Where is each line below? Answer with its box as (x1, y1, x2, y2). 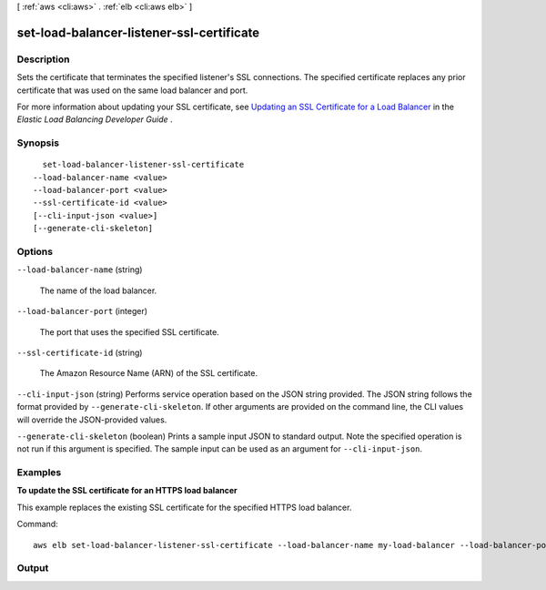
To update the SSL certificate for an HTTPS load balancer (16, 485, 238, 496)
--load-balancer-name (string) (16, 264, 143, 275)
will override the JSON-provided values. (16, 414, 167, 425)
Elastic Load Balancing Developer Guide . (16, 114, 173, 125)
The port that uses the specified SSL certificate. (39, 326, 220, 337)
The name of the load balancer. (39, 285, 157, 296)
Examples (16, 466, 62, 479)
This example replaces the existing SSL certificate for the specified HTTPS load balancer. (16, 502, 352, 513)
